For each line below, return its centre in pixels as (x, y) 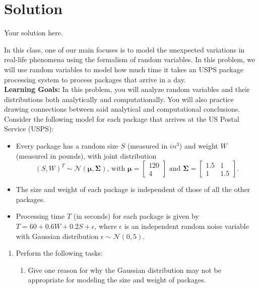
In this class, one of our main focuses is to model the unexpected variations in (124, 49)
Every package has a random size (67, 146)
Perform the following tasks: (59, 253)
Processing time (40, 216)
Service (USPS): (29, 129)
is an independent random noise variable (186, 226)
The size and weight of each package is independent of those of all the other (133, 189)
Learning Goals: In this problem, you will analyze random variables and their (127, 89)
